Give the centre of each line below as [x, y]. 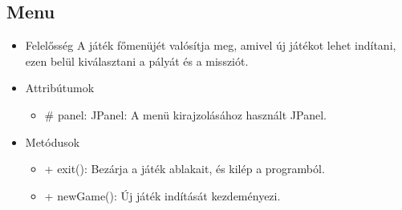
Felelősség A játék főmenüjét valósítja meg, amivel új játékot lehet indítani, [211, 45]
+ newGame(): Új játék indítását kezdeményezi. [162, 195]
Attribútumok [60, 88]
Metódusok [53, 141]
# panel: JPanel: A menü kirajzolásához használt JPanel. [185, 114]
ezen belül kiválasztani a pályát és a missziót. [137, 61]
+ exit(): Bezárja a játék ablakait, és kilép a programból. [185, 169]
